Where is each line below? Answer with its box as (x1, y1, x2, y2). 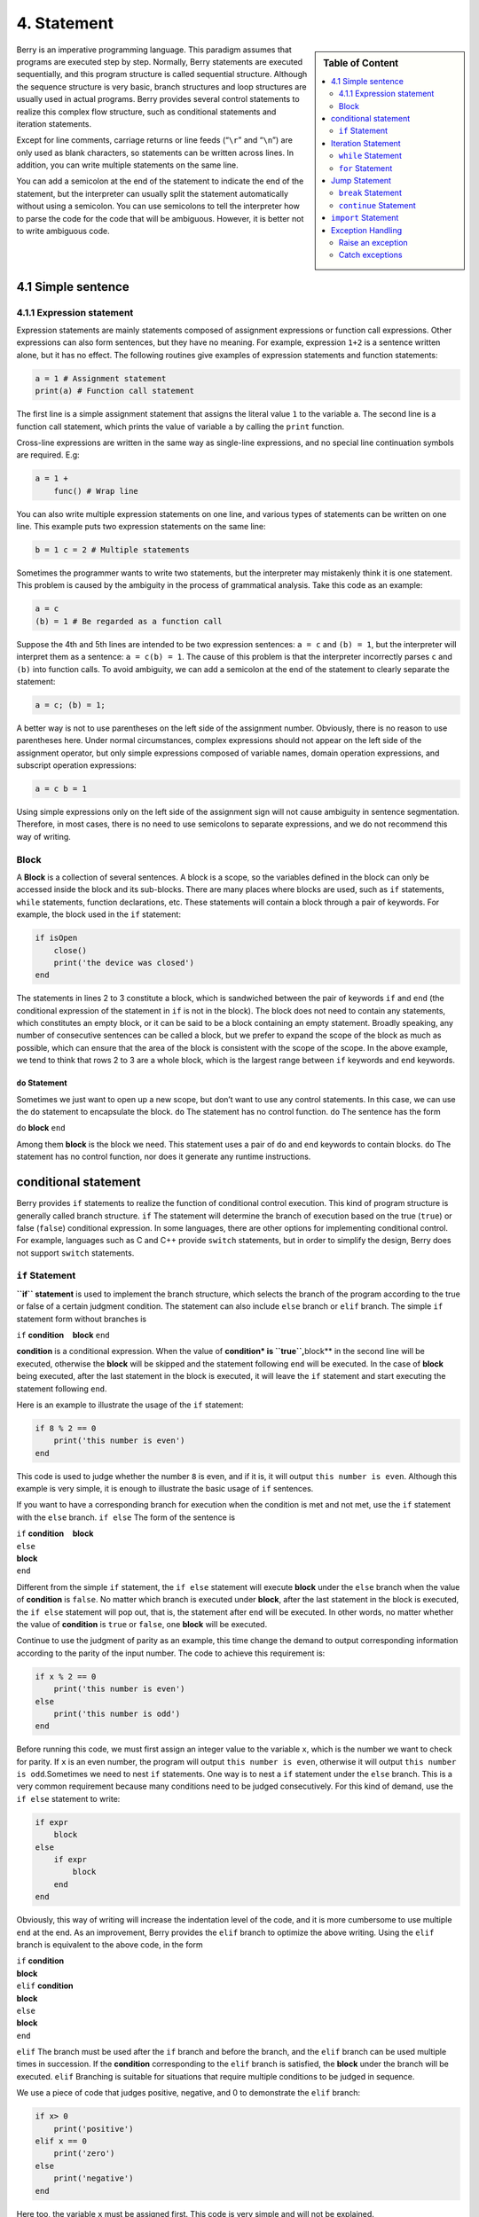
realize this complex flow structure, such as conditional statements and (16, 106, 277, 117)
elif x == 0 (35, 2136, 88, 2146)
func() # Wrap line (53, 486, 139, 496)
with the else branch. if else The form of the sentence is (16, 1512, 235, 1523)
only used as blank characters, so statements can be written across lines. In (16, 147, 294, 158)
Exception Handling (331, 224, 403, 235)
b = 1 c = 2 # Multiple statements (35, 545, 190, 555)
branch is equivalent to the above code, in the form (16, 1939, 203, 1950)
